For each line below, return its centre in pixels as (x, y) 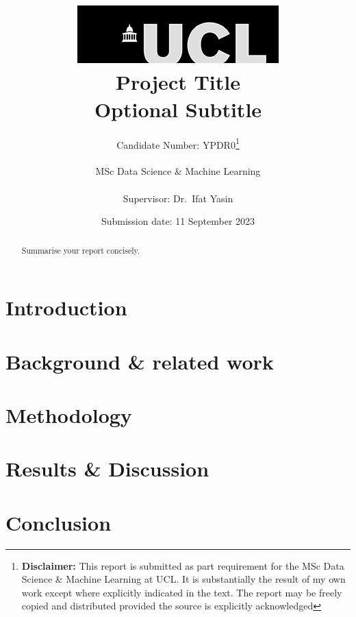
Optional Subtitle (178, 109)
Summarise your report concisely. (81, 250)
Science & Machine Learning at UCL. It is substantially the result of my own (183, 579)
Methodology (69, 414)
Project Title (178, 82)
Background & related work (140, 361)
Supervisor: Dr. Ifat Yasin (178, 198)
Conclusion (59, 522)
